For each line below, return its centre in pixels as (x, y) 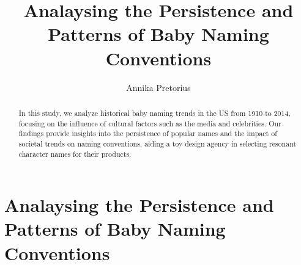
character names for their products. (75, 154)
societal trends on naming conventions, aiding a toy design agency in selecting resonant (158, 143)
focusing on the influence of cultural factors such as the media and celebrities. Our (150, 123)
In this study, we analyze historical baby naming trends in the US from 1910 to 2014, (154, 113)
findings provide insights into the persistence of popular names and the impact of (148, 133)
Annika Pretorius (158, 87)
